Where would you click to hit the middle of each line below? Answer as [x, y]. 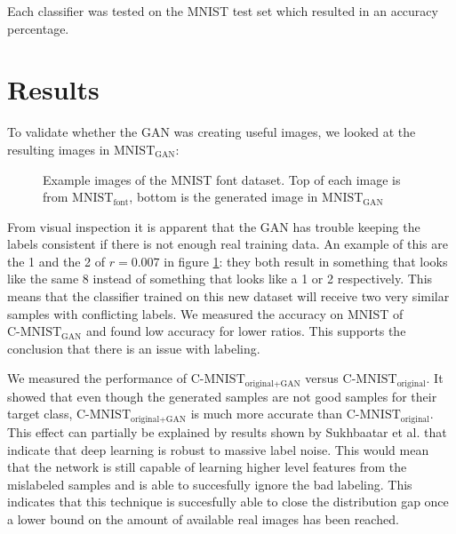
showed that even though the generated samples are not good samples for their [222, 396]
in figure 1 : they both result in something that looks [306, 261]
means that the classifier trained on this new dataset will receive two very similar [228, 296]
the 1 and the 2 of [56, 261]
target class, [40, 414]
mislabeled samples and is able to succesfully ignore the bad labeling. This [210, 484]
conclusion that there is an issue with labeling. [134, 348]
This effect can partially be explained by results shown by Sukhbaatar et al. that [227, 431]
